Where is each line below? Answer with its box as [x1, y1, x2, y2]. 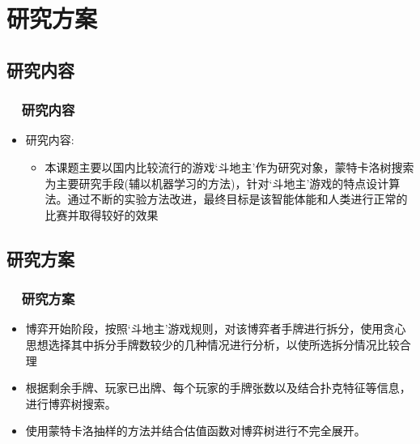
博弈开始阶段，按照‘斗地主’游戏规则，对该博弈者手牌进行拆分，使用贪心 [25, 320, 406, 337]
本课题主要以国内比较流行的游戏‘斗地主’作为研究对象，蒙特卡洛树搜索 [45, 158, 414, 175]
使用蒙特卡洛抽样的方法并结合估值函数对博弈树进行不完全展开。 [25, 422, 366, 439]
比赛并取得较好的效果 [45, 206, 159, 223]
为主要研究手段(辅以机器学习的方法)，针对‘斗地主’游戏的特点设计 [45, 174, 389, 191]
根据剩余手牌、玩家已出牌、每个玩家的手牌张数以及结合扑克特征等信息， [25, 379, 411, 396]
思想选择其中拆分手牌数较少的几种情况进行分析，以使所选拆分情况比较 [25, 335, 400, 352]
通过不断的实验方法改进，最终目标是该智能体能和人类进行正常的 [67, 190, 408, 207]
